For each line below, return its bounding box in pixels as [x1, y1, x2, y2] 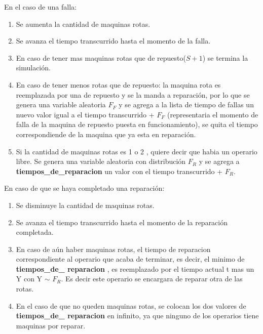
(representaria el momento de [167, 109, 258, 119]
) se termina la [202, 52, 248, 63]
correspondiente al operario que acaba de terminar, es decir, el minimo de [16, 254, 245, 264]
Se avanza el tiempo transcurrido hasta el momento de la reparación [16, 217, 228, 227]
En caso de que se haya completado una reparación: [4, 183, 165, 193]
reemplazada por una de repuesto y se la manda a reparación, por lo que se [16, 89, 250, 100]
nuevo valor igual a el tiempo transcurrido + [16, 109, 155, 119]
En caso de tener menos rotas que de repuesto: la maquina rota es [16, 79, 221, 90]
